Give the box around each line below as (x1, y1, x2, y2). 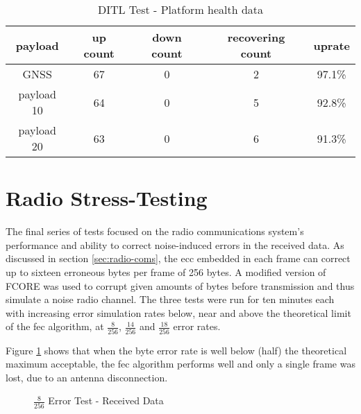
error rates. (173, 319, 221, 334)
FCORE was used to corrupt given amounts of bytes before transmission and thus (6, 278, 355, 293)
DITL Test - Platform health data (97, 1, 264, 17)
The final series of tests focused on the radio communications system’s (6, 224, 304, 239)
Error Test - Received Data (48, 393, 164, 408)
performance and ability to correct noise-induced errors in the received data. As (6, 237, 344, 252)
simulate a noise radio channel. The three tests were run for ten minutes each (6, 292, 335, 307)
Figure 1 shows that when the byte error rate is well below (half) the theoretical (6, 343, 347, 357)
